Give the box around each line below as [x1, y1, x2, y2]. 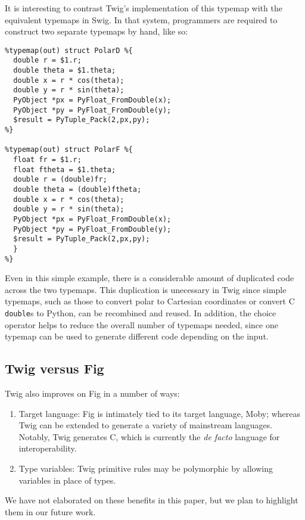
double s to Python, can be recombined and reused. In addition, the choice [5, 307, 276, 319]
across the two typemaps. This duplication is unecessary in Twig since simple [5, 283, 287, 295]
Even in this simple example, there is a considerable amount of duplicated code [5, 272, 294, 284]
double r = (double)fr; [13, 175, 107, 184]
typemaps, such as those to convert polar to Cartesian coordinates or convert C [5, 295, 295, 307]
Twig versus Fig [5, 359, 104, 378]
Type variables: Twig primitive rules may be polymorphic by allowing [18, 462, 273, 475]
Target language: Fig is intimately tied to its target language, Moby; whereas [18, 407, 301, 419]
